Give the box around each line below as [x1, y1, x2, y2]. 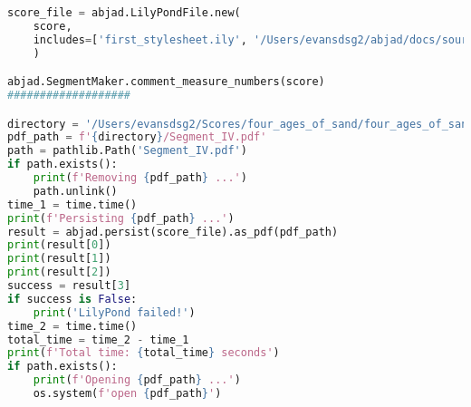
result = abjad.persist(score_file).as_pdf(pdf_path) [7, 225, 339, 238]
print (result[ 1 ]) [7, 252, 111, 266]
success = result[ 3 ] [7, 279, 131, 293]
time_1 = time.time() [7, 198, 138, 211]
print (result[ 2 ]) [7, 266, 111, 279]
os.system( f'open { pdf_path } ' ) [33, 387, 222, 401]
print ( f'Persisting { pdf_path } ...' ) [7, 211, 235, 225]
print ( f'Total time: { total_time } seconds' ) [7, 346, 280, 360]
